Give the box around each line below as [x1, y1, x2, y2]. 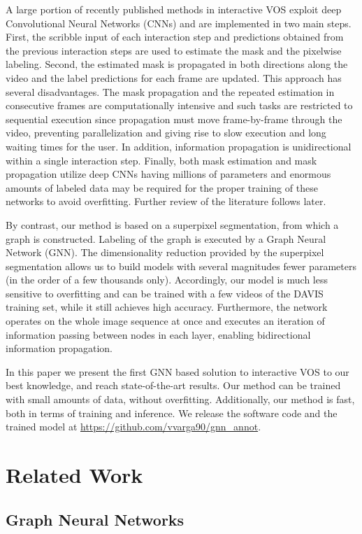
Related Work [6, 461, 143, 489]
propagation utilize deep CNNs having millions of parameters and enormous [6, 167, 331, 181]
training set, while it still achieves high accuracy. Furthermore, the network [6, 300, 328, 314]
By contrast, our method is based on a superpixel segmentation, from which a [6, 217, 339, 232]
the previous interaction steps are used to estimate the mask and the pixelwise [6, 43, 342, 57]
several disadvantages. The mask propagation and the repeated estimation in [6, 84, 335, 99]
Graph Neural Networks [6, 508, 184, 530]
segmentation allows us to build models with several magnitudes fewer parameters [6, 258, 356, 273]
